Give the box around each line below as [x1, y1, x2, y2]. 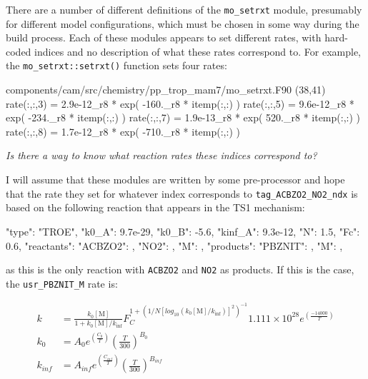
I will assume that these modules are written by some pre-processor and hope [6, 172, 345, 187]
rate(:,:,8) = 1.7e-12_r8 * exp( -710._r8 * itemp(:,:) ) [6, 123, 240, 138]
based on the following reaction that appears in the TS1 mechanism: [6, 200, 305, 215]
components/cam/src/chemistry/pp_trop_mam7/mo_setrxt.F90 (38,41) [6, 82, 326, 97]
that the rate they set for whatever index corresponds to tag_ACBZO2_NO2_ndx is [6, 186, 358, 201]
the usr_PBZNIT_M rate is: [6, 276, 118, 290]
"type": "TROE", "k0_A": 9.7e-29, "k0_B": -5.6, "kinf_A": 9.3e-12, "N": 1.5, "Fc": [6, 223, 360, 238]
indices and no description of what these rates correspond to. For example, [34, 44, 361, 59]
